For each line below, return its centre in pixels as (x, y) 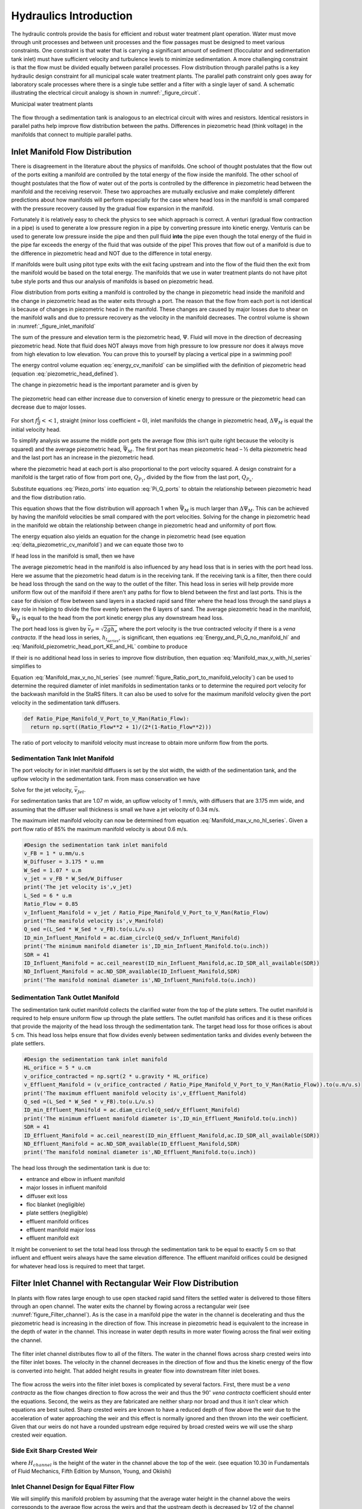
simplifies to (26, 666)
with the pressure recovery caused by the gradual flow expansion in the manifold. (113, 208)
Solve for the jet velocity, (42, 790)
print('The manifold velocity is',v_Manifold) (94, 921)
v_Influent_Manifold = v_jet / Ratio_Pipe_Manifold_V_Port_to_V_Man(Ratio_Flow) (146, 912)
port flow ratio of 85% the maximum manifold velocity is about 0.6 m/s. (100, 829)
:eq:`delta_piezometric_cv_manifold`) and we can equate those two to (97, 545)
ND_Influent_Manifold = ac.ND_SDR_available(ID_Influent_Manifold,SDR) (132, 971)
